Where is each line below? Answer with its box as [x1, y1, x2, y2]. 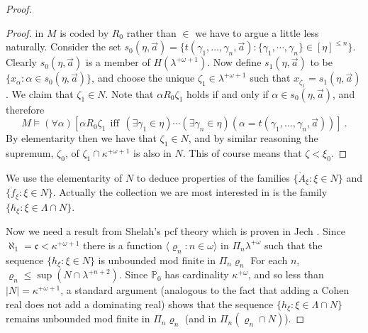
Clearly [6, 55, 37, 70]
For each [250, 252, 288, 267]
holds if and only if [186, 86, 269, 101]
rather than [126, 25, 177, 40]
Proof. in [6, 25, 44, 40]
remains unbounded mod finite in [6, 311, 150, 326]
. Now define [207, 55, 262, 70]
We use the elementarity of [6, 170, 123, 185]
